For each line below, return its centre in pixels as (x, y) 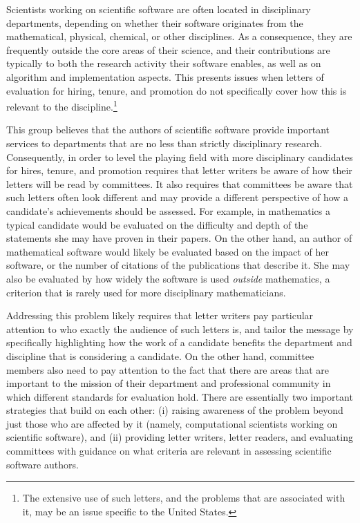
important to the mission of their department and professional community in (169, 383)
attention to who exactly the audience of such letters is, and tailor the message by (180, 329)
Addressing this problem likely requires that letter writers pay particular (160, 315)
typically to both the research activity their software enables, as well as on (164, 63)
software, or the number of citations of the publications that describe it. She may (178, 265)
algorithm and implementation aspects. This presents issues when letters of (165, 76)
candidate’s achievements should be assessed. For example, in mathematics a (169, 210)
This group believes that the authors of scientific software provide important (168, 130)
